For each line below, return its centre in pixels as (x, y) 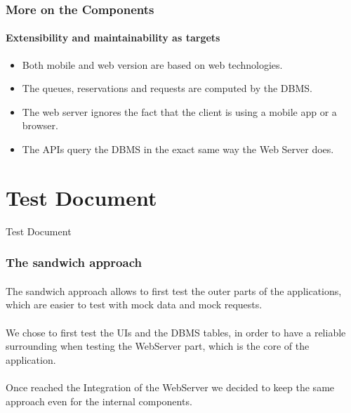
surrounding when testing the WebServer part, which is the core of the (158, 346)
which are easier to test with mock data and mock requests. (134, 304)
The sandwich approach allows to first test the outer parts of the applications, (174, 290)
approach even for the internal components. (99, 401)
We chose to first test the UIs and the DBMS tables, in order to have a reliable (176, 332)
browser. (40, 125)
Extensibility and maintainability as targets (113, 38)
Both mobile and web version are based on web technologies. (152, 64)
